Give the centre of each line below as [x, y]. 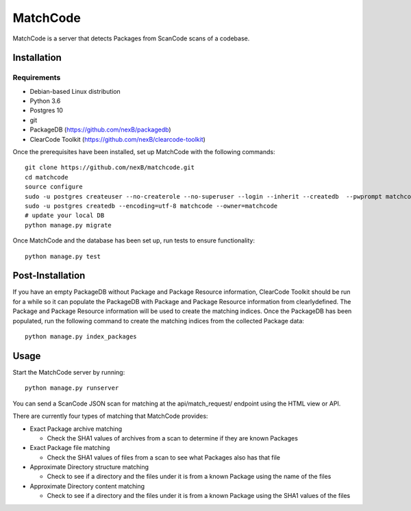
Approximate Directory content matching [87, 486]
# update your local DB [65, 215]
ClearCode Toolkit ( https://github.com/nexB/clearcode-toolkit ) [117, 139]
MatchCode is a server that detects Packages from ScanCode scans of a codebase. [131, 38]
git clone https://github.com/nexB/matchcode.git [110, 167]
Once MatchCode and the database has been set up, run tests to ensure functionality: [134, 240]
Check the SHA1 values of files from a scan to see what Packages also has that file [164, 457]
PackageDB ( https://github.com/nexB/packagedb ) [100, 129]
